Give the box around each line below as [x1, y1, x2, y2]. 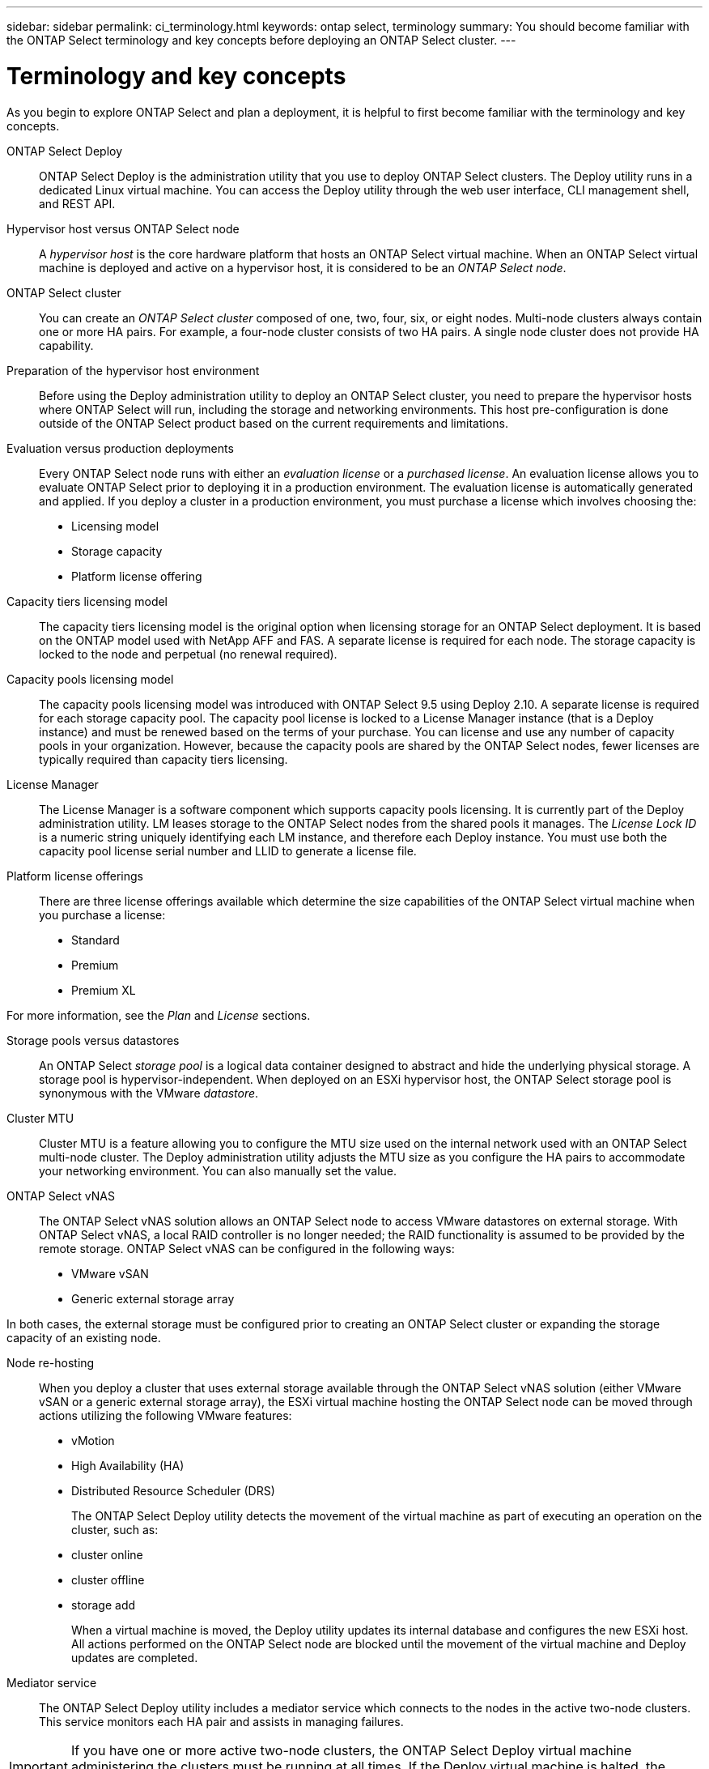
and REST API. [39, 196, 116, 211]
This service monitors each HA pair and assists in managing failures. [39, 1714, 404, 1729]
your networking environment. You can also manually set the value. [39, 1163, 397, 1178]
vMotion [71, 1433, 115, 1447]
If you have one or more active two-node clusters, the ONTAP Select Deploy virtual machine [70, 1741, 632, 1758]
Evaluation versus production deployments [6, 441, 234, 455]
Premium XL [71, 983, 136, 997]
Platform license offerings [6, 868, 143, 883]
